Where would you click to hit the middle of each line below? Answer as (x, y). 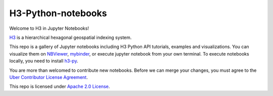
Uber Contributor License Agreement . (49, 77)
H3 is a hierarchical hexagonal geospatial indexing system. (71, 37)
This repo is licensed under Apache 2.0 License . (60, 86)
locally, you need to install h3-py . (44, 61)
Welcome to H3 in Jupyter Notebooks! (49, 28)
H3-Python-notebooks (58, 13)
